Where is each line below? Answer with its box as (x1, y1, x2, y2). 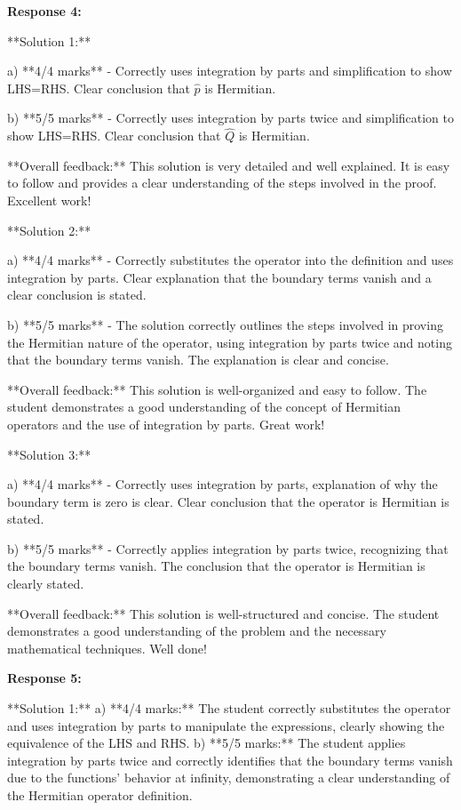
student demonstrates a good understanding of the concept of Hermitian (7, 397, 401, 416)
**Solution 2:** (7, 221, 91, 239)
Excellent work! (7, 190, 91, 209)
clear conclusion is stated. (7, 285, 147, 304)
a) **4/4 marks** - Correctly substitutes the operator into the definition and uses (7, 251, 454, 269)
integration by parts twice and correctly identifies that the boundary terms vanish (7, 750, 453, 769)
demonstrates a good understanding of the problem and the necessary (7, 622, 386, 640)
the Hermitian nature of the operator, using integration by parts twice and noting (7, 333, 452, 351)
